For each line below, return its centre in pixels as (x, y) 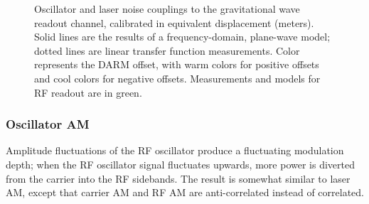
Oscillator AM (48, 124)
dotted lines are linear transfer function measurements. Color (167, 50)
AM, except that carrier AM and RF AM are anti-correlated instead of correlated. (185, 192)
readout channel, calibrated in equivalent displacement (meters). (174, 22)
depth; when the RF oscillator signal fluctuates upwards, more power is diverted (180, 164)
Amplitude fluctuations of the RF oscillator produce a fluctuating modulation (175, 150)
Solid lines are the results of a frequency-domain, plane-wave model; (182, 37)
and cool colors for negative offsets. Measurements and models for (177, 78)
